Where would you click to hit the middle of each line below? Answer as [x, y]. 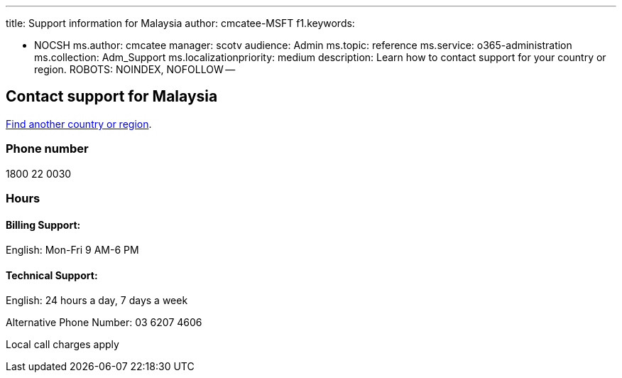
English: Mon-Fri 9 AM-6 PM [72, 250]
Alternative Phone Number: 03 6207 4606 [104, 323]
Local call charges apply [62, 345]
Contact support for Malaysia [112, 97]
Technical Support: [52, 275]
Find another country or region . [79, 124]
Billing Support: [43, 225]
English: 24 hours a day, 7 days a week [97, 301]
